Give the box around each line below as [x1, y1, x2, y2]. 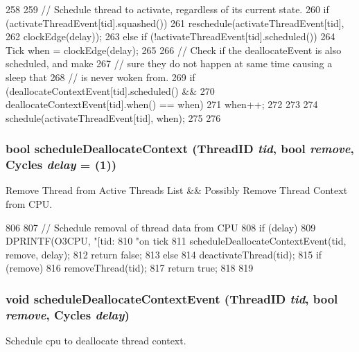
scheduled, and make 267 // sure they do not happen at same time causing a [6, 56, 333, 71]
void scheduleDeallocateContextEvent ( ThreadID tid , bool [6, 290, 338, 307]
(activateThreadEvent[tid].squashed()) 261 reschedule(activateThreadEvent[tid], [6, 15, 344, 30]
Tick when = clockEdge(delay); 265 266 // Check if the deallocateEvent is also [6, 42, 342, 57]
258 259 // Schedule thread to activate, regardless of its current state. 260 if [6, 2, 329, 16]
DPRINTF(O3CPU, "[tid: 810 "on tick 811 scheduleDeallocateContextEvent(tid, [6, 234, 347, 248]
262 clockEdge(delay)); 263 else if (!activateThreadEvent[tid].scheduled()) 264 [6, 29, 335, 44]
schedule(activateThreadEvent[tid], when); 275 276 [6, 110, 221, 125]
